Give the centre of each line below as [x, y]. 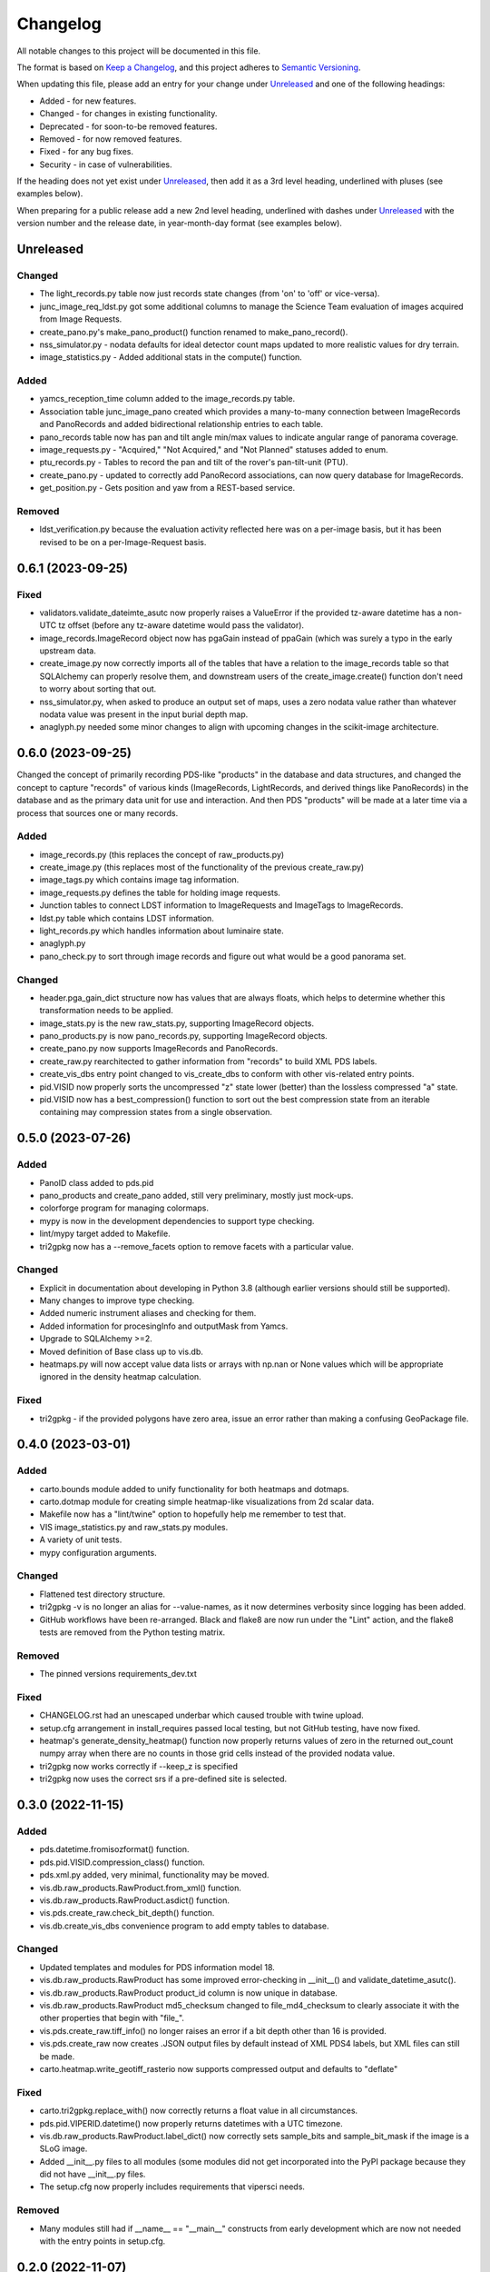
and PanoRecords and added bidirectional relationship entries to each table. [181, 424]
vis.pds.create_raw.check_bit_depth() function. [127, 1913]
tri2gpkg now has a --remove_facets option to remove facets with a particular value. [196, 1246]
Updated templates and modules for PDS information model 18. [157, 1967]
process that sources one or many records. [98, 812]
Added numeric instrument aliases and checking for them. [148, 1313]
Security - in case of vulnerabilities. [106, 164]
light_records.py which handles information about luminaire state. [162, 931]
